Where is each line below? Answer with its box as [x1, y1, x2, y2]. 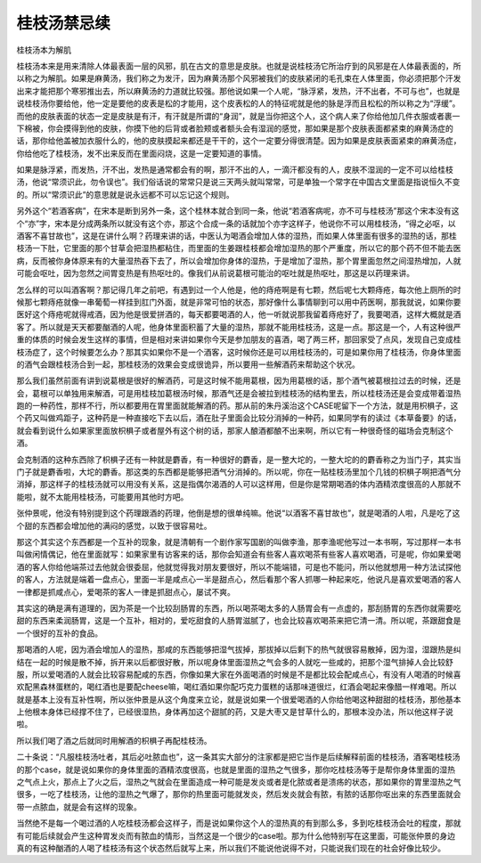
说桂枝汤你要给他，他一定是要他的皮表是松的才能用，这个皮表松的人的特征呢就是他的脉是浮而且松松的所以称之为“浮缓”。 [16, 98, 461, 109]
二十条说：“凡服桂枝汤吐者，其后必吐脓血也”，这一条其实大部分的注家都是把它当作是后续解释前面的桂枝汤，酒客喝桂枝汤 [16, 752, 461, 762]
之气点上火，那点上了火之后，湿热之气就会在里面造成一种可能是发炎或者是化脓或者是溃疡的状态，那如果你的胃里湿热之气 [16, 777, 461, 787]
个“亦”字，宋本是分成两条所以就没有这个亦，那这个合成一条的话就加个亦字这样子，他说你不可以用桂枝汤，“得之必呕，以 [16, 218, 456, 229]
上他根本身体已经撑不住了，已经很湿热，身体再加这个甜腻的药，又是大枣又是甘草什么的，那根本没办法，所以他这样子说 [16, 706, 453, 717]
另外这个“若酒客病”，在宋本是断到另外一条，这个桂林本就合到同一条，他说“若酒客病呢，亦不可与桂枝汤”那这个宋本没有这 [16, 206, 460, 216]
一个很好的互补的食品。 [16, 628, 102, 639]
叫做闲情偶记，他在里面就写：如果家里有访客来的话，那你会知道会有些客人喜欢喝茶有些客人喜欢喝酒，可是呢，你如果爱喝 [16, 549, 461, 560]
